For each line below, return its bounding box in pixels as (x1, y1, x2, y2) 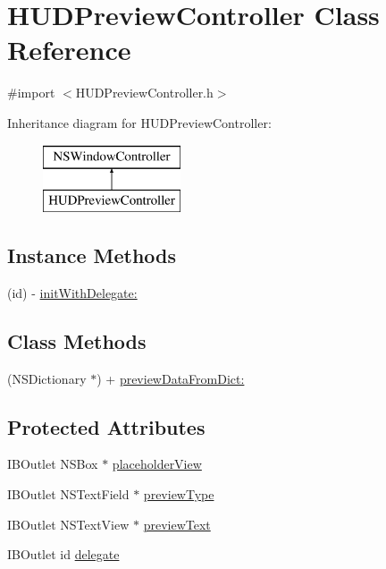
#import (7, 83, 55, 102)
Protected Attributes (7, 412, 206, 440)
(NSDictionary (7, 369, 87, 387)
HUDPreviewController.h (75, 83, 214, 102)
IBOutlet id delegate (7, 545, 120, 564)
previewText (143, 514, 211, 533)
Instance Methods (7, 242, 176, 269)
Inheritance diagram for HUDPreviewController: (7, 113, 272, 132)
